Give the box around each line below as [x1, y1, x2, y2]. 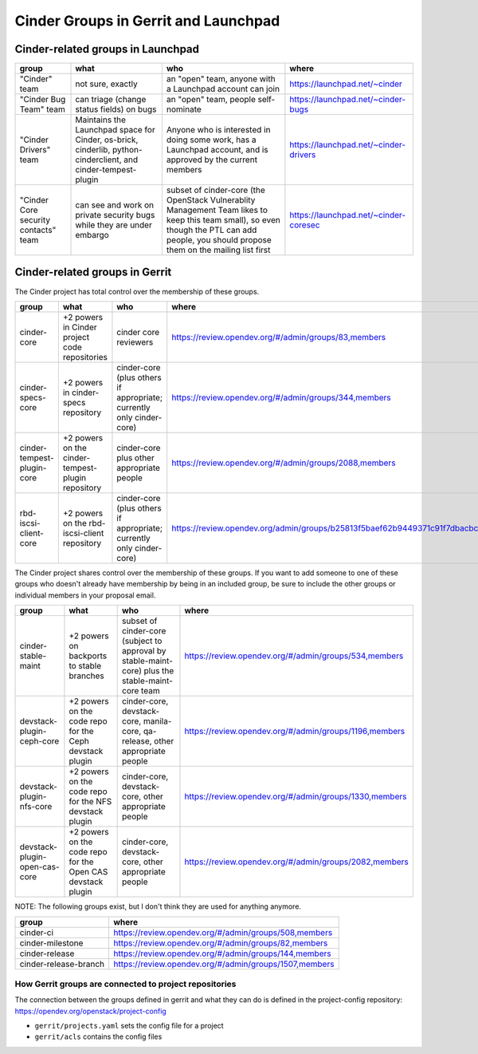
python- [112, 144, 143, 156]
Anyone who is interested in [166, 124, 271, 136]
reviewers [116, 336, 154, 347]
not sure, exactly [75, 78, 139, 89]
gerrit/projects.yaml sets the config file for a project [34, 1021, 224, 1031]
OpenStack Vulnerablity [166, 195, 256, 206]
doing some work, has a [166, 134, 257, 145]
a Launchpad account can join [166, 84, 280, 95]
